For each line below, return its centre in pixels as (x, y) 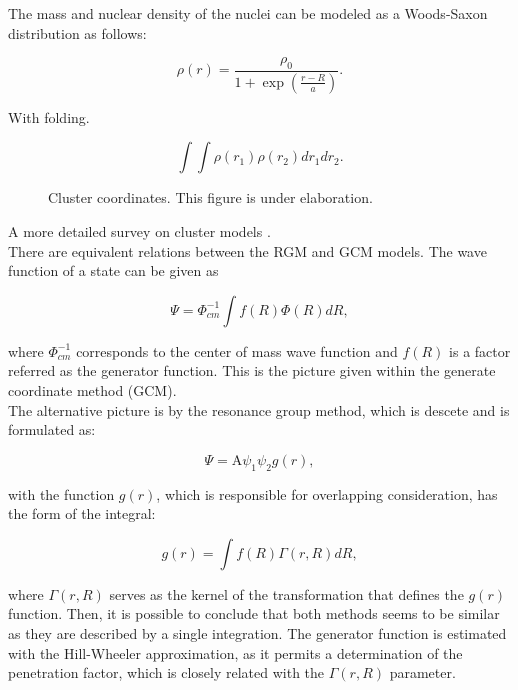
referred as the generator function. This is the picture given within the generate (252, 370)
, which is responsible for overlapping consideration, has (327, 493)
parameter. (422, 672)
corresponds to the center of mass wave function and (237, 350)
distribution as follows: (77, 32)
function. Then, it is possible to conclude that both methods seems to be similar (254, 613)
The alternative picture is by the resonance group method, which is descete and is (259, 409)
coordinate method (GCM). (92, 390)
